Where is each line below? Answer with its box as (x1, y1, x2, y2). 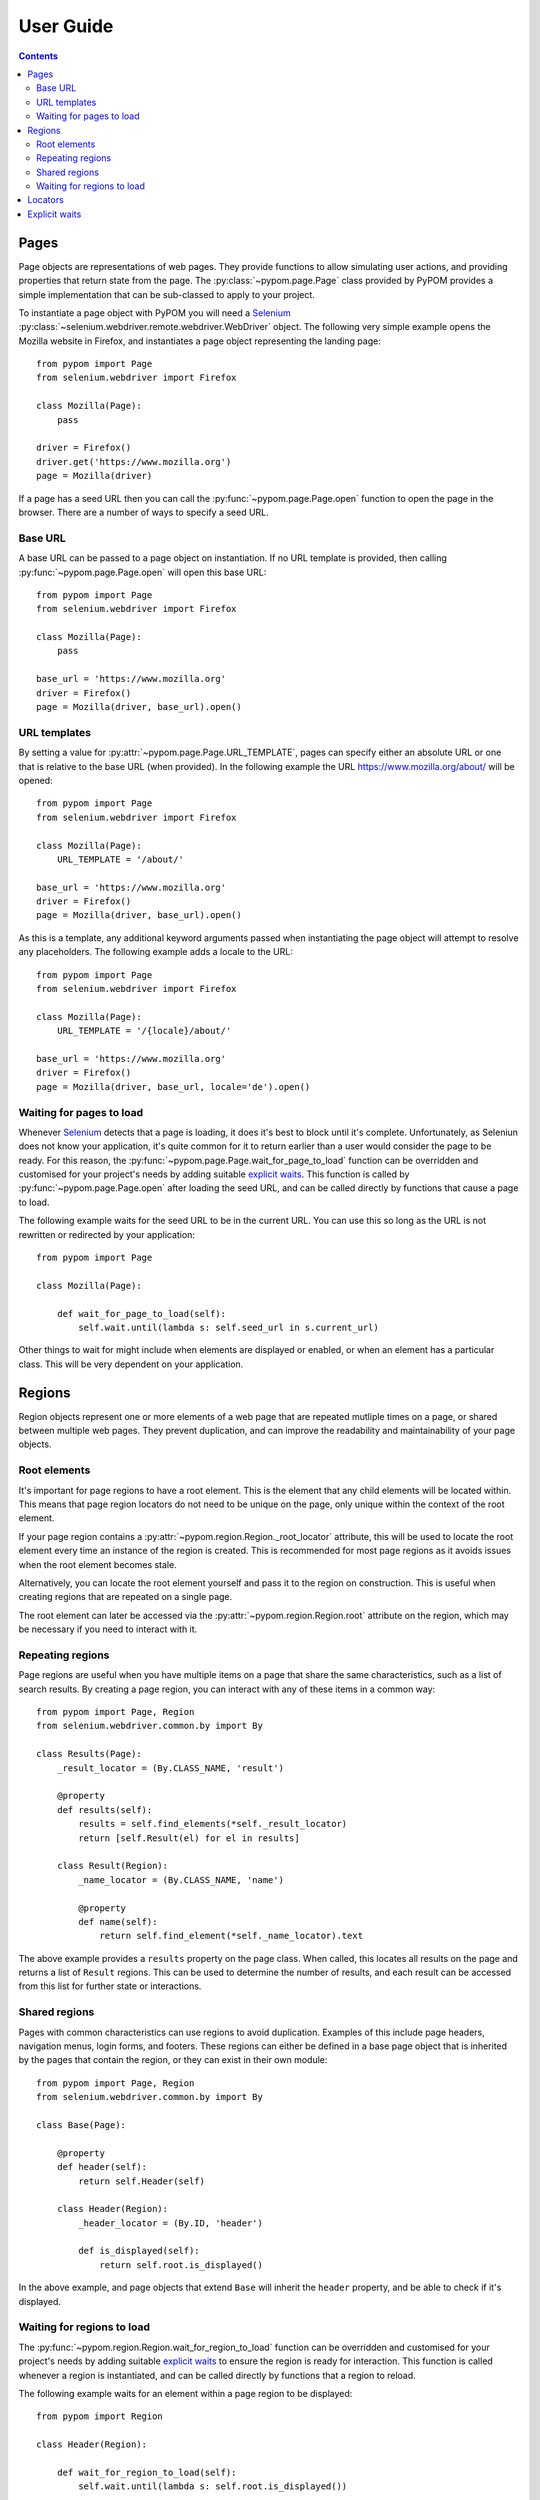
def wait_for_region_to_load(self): (56, 2466, 237, 2478)
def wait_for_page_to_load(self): (56, 1308, 227, 1319)
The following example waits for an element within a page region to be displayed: (18, 2387, 353, 2399)
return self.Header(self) (78, 2175, 205, 2187)
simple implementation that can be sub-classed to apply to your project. (18, 288, 315, 300)
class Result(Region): (56, 1860, 169, 1872)
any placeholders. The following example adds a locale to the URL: (18, 946, 294, 958)
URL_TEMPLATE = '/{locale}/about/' (56, 1025, 232, 1037)
